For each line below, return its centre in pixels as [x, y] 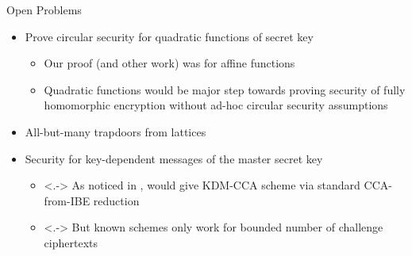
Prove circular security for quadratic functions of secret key [169, 36]
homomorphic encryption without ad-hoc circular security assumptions [216, 105]
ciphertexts [71, 242]
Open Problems [44, 10]
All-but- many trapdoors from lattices [116, 131]
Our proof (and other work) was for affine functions [169, 63]
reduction [116, 200]
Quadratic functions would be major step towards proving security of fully [225, 89]
